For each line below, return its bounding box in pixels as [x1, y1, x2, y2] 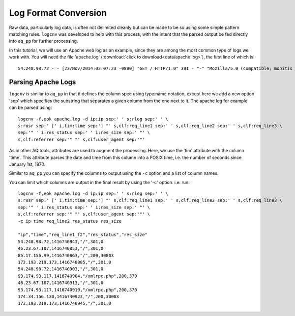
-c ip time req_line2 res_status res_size [18, 218, 122, 224]
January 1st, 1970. [9, 161, 46, 167]
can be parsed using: [9, 105, 52, 110]
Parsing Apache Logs [9, 78, 76, 86]
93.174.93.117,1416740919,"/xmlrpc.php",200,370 [18, 287, 137, 292]
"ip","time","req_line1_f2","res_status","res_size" [18, 232, 147, 237]
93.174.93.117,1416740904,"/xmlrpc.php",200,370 [18, 273, 137, 279]
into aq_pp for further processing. [9, 38, 78, 44]
